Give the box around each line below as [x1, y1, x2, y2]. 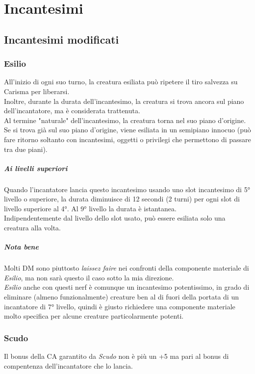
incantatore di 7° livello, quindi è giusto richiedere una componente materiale [4, 301, 235, 311]
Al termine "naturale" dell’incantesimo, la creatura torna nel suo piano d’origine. [4, 115, 246, 125]
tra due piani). [4, 144, 48, 154]
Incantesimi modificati [4, 31, 119, 47]
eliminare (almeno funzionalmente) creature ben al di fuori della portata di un [4, 292, 239, 301]
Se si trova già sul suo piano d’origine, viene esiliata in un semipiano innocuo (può [4, 125, 251, 135]
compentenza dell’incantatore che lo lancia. [4, 360, 133, 371]
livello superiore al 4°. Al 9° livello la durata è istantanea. [4, 203, 177, 213]
